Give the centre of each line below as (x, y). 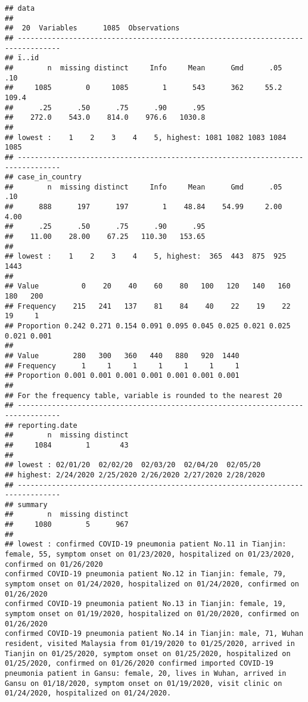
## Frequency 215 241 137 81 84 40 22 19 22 (148, 306)
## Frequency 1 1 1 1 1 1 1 (122, 366)
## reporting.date (41, 425)
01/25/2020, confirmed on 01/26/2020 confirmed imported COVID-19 (139, 664)
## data (20, 8)
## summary (26, 504)
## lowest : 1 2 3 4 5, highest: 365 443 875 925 (146, 257)
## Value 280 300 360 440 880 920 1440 (122, 355)
